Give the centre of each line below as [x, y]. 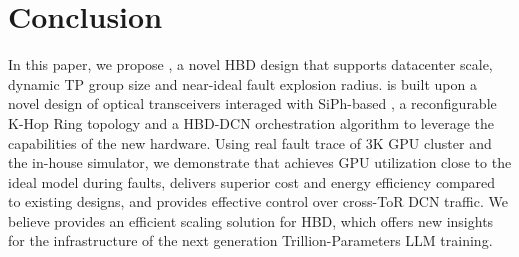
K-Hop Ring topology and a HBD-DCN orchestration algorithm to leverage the [251, 122]
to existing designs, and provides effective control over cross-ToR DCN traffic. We [258, 201]
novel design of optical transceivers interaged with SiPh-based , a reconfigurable [252, 103]
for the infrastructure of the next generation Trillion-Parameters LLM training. [250, 240]
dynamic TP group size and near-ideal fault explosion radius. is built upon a [242, 83]
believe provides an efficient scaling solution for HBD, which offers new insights [251, 220]
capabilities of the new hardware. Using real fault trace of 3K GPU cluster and [250, 142]
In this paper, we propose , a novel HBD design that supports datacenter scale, [250, 64]
